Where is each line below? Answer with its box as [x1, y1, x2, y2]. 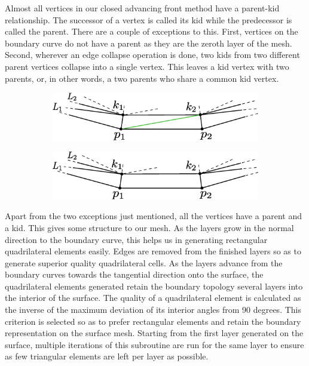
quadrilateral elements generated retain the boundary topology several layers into [5, 279, 303, 292]
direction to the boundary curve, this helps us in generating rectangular [5, 233, 268, 245]
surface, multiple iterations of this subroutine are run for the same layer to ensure [5, 338, 304, 350]
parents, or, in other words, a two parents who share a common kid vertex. [5, 72, 279, 84]
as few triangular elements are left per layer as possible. [5, 350, 209, 362]
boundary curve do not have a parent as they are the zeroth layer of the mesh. [5, 36, 292, 49]
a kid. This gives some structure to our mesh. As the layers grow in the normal [5, 221, 294, 233]
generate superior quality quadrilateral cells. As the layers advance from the [5, 256, 283, 269]
